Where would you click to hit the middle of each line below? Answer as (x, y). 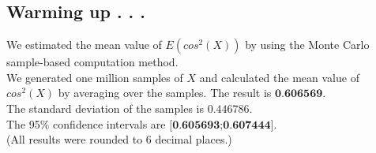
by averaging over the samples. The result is (165, 93)
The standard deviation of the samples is (105, 108)
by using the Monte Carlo (307, 45)
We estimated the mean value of (84, 45)
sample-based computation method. (92, 62)
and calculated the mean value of (279, 77)
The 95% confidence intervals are (86, 123)
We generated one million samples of (95, 77)
